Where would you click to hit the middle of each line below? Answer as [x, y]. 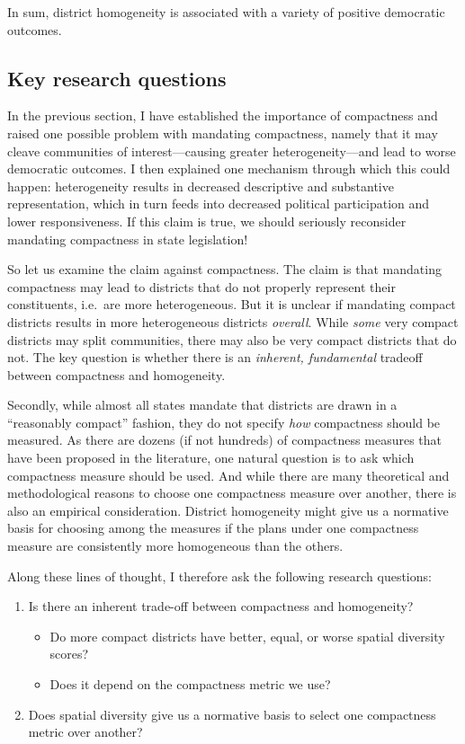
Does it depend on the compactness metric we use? [190, 684]
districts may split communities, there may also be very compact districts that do [232, 339]
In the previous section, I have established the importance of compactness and [223, 115]
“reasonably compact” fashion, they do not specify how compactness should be [224, 422]
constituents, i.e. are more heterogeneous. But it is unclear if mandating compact [232, 304]
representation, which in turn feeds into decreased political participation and [219, 204]
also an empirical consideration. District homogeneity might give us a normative [228, 510]
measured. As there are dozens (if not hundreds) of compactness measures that [224, 440]
